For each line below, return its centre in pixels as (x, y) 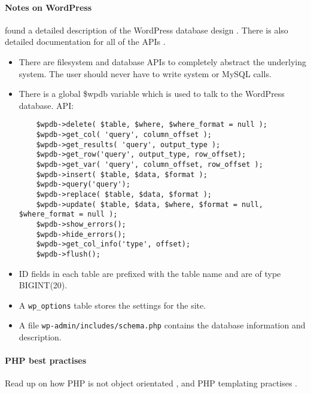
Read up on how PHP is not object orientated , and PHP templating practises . (151, 383)
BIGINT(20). (43, 285)
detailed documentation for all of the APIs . (85, 42)
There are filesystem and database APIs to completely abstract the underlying (163, 61)
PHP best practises (46, 360)
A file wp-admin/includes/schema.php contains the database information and (162, 325)
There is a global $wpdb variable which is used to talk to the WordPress (152, 94)
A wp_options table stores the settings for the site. (112, 305)
